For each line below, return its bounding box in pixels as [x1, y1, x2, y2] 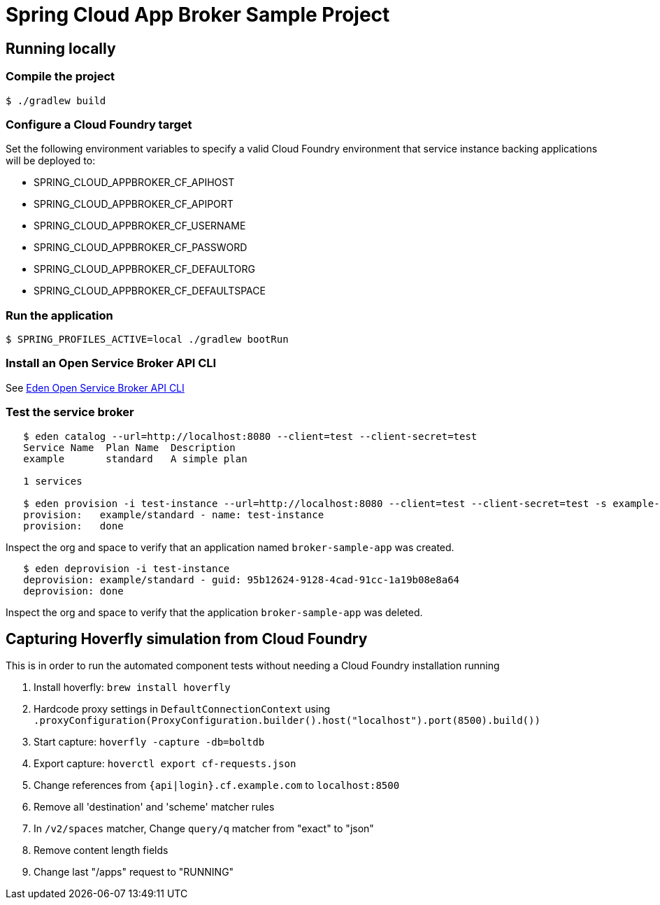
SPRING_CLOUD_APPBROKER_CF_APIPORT [34, 198, 234, 211]
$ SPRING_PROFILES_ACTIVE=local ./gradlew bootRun [6, 334, 289, 345]
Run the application [6, 308, 113, 322]
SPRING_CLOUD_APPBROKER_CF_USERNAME [34, 220, 246, 232]
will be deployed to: [6, 155, 96, 167]
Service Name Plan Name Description [23, 441, 236, 453]
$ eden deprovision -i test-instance [23, 562, 230, 574]
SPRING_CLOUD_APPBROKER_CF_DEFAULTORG [34, 263, 255, 276]
